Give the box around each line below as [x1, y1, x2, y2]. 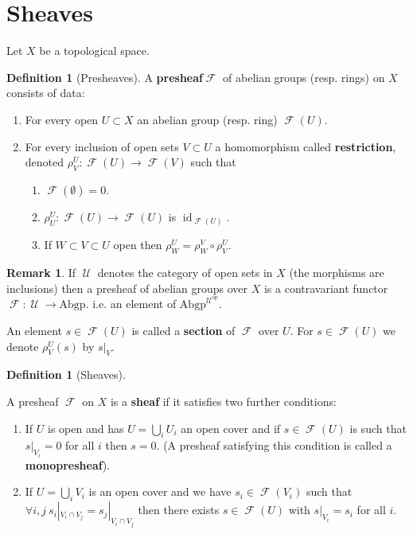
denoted [25, 154, 64, 170]
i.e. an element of [92, 295, 177, 312]
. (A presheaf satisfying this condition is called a [156, 437, 392, 454]
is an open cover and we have [88, 483, 232, 500]
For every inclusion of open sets [25, 138, 179, 154]
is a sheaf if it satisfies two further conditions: [110, 393, 337, 410]
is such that [349, 419, 407, 436]
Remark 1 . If [6, 264, 76, 281]
